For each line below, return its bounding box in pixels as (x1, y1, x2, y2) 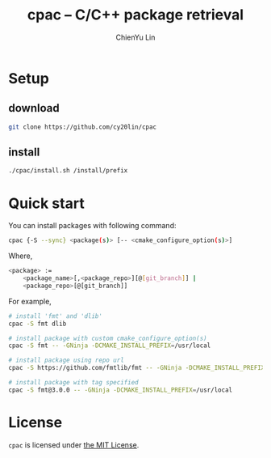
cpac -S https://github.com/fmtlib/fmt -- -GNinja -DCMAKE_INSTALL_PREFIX (8, 364, 265, 372)
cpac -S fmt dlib (8, 320, 67, 328)
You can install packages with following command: (8, 221, 177, 231)
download (8, 101, 60, 115)
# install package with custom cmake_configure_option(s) (8, 334, 207, 342)
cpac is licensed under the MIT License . (8, 439, 140, 450)
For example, (8, 296, 52, 306)
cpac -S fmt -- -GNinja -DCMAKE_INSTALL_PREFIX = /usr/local (8, 341, 211, 350)
